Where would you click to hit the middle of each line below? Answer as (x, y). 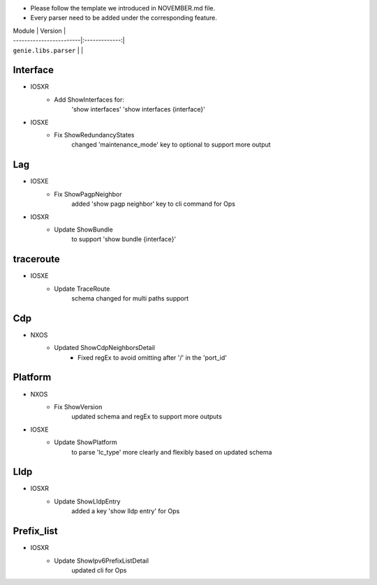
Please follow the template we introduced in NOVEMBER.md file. (123, 8)
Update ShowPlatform (86, 442)
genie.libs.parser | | (48, 50)
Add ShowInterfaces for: (89, 99)
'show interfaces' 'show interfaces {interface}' (138, 109)
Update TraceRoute (82, 289)
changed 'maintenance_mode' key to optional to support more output (171, 145)
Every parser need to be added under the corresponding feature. (124, 18)
